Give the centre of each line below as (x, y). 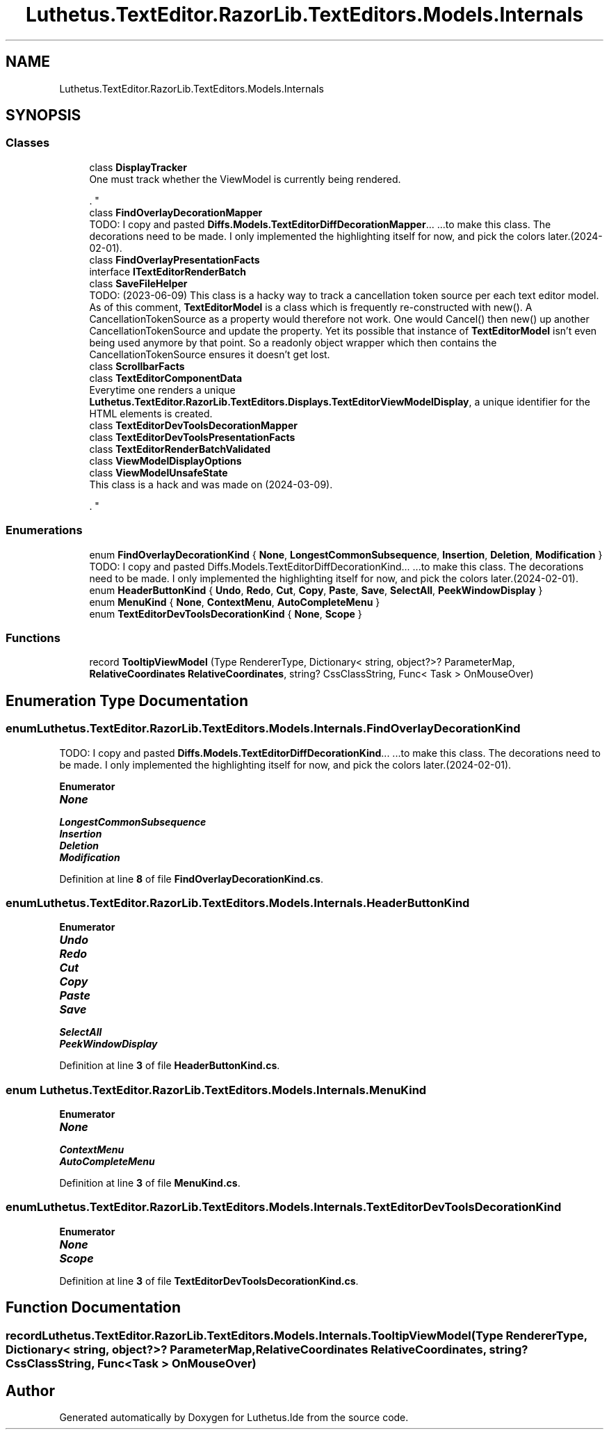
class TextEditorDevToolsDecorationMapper (193, 425)
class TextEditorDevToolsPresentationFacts (192, 437)
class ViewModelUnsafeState (159, 472)
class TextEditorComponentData (166, 378)
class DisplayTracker (138, 167)
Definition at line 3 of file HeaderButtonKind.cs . (170, 1066)
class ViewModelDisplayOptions (165, 460)
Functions (33, 638)
